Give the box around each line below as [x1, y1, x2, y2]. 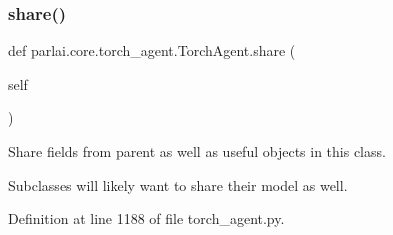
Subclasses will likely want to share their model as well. [8, 174, 348, 195]
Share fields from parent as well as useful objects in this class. [8, 141, 386, 161]
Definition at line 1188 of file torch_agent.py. [8, 208, 285, 229]
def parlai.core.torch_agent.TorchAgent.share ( [8, 40, 296, 61]
